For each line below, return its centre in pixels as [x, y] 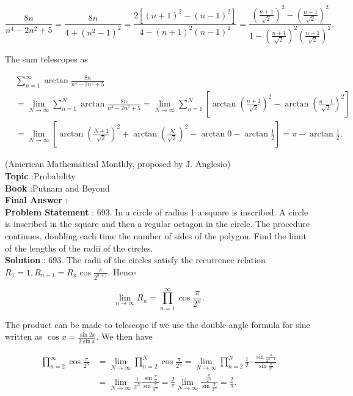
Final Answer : [36, 200]
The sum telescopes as [46, 58]
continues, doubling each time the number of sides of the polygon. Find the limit [156, 235]
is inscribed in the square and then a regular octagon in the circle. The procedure [158, 224]
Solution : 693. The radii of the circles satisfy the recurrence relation [135, 260]
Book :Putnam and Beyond [57, 188]
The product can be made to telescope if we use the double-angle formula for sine [158, 324]
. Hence [122, 271]
